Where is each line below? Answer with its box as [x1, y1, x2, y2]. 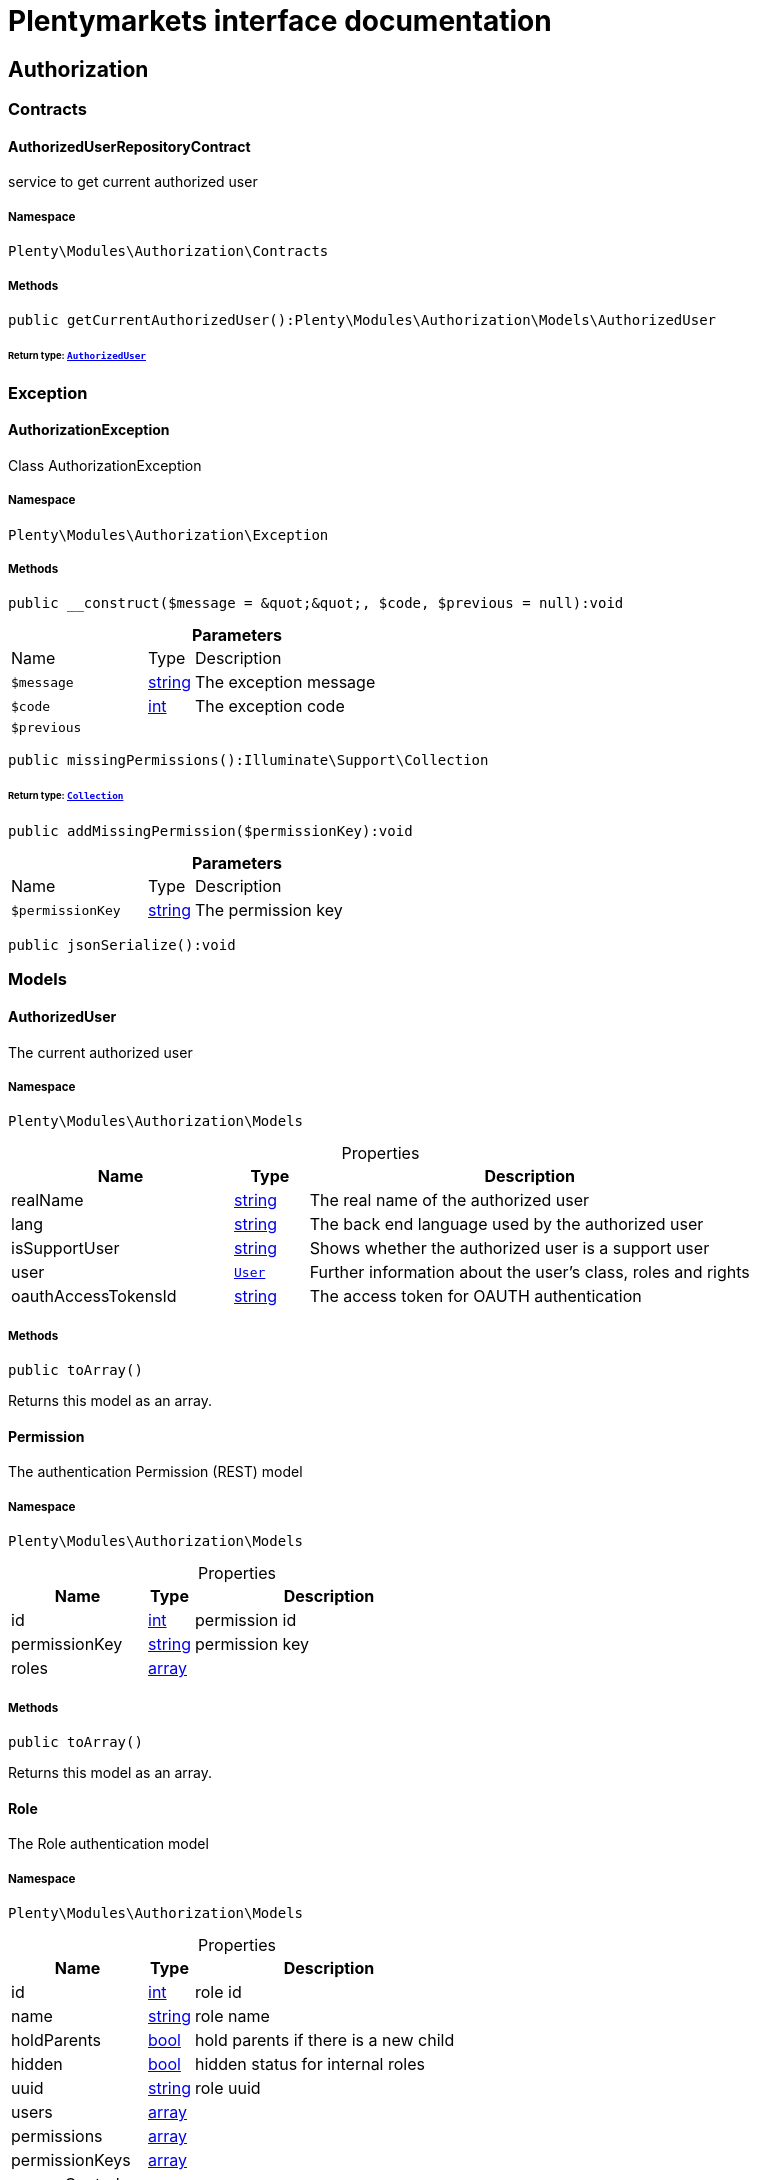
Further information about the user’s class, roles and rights [309, 1262, 750, 1283]
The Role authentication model [8, 1835, 209, 1853]
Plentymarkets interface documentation [8, 4, 552, 38]
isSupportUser [11, 1238, 120, 1259]
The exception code [195, 696, 345, 717]
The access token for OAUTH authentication [309, 1286, 642, 1307]
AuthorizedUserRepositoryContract [8, 137, 251, 155]
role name [195, 2006, 270, 2027]
